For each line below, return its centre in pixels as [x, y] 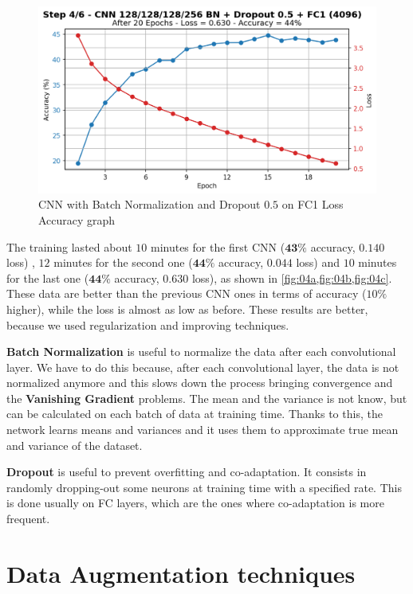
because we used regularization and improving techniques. [148, 324]
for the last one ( [48, 277]
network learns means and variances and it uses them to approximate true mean [203, 430]
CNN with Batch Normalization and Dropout [149, 204]
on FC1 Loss [313, 204]
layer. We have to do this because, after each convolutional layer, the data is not [203, 367]
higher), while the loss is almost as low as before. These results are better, [187, 309]
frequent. [28, 519]
